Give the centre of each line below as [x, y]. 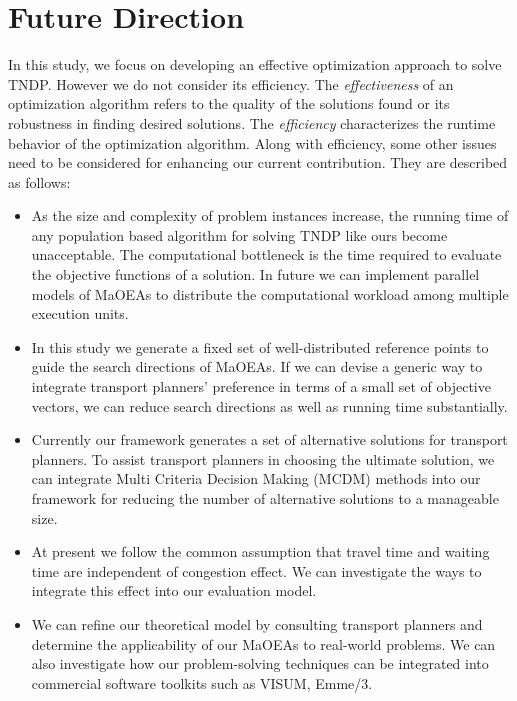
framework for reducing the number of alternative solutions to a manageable [265, 498]
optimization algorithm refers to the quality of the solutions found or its [229, 103]
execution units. [80, 313]
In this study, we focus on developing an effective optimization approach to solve [255, 64]
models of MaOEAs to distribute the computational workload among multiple [270, 293]
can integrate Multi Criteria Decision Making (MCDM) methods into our [256, 478]
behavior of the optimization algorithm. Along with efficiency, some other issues [252, 142]
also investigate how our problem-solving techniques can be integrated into [260, 663]
